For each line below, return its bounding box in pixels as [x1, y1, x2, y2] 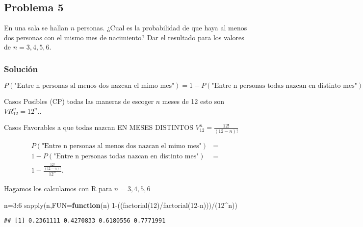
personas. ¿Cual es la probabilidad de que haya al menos [77, 23, 247, 33]
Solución [4, 62, 38, 75]
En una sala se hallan [4, 23, 69, 33]
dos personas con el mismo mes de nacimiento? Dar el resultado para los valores [4, 32, 244, 42]
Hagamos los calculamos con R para [4, 183, 112, 193]
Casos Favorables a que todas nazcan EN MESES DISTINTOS [4, 122, 193, 132]
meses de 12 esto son [162, 96, 225, 106]
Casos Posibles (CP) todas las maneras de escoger [4, 96, 154, 106]
